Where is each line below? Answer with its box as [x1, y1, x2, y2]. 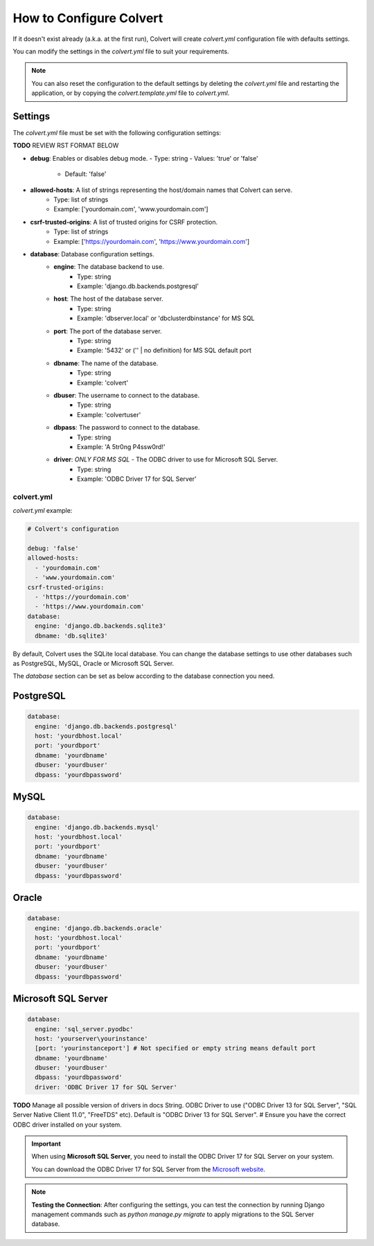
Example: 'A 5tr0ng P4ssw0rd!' [77, 442, 166, 450]
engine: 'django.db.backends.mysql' [35, 823, 159, 831]
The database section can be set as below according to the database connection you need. [12, 672, 275, 681]
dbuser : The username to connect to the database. [53, 392, 200, 399]
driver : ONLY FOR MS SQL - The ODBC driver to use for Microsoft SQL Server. [53, 455, 278, 464]
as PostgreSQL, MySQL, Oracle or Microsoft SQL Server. [12, 659, 175, 667]
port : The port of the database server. [53, 326, 162, 335]
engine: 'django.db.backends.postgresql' [35, 722, 178, 730]
